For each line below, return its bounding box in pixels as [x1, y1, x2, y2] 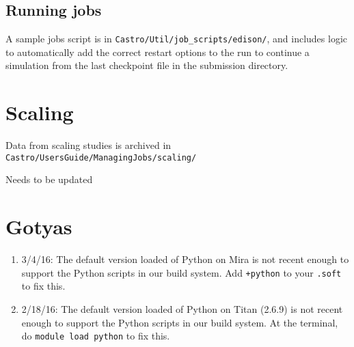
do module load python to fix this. [21, 329, 170, 343]
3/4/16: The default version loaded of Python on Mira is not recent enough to [21, 252, 349, 266]
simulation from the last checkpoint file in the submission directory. [5, 58, 288, 72]
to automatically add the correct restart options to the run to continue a [5, 44, 310, 59]
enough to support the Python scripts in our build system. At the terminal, [21, 315, 338, 329]
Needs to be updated [5, 172, 93, 186]
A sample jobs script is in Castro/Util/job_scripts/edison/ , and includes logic [5, 31, 348, 46]
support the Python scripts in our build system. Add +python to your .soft [21, 265, 342, 279]
